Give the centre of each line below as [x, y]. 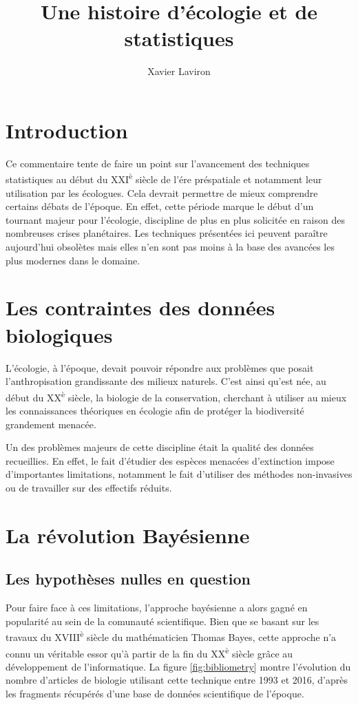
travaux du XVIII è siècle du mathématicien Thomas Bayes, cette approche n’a [171, 636]
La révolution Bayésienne [128, 535]
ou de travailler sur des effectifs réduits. [89, 487]
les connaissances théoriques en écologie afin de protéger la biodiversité [155, 410]
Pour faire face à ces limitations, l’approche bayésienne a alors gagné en [157, 608]
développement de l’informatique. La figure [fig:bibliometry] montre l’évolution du [178, 666]
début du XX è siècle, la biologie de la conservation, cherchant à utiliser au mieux [176, 396]
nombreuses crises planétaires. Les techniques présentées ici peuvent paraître [167, 233]
